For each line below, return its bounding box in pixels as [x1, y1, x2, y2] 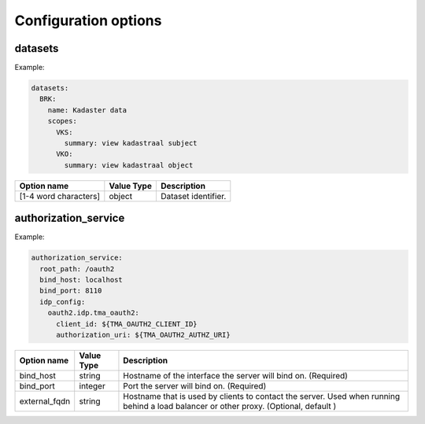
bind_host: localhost [39, 275, 124, 285]
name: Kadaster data [47, 105, 128, 114]
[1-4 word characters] [19, 190, 101, 201]
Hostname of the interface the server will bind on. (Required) [123, 370, 348, 381]
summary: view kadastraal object [64, 160, 194, 169]
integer [79, 380, 105, 391]
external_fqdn [19, 396, 71, 407]
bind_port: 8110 [39, 286, 102, 295]
